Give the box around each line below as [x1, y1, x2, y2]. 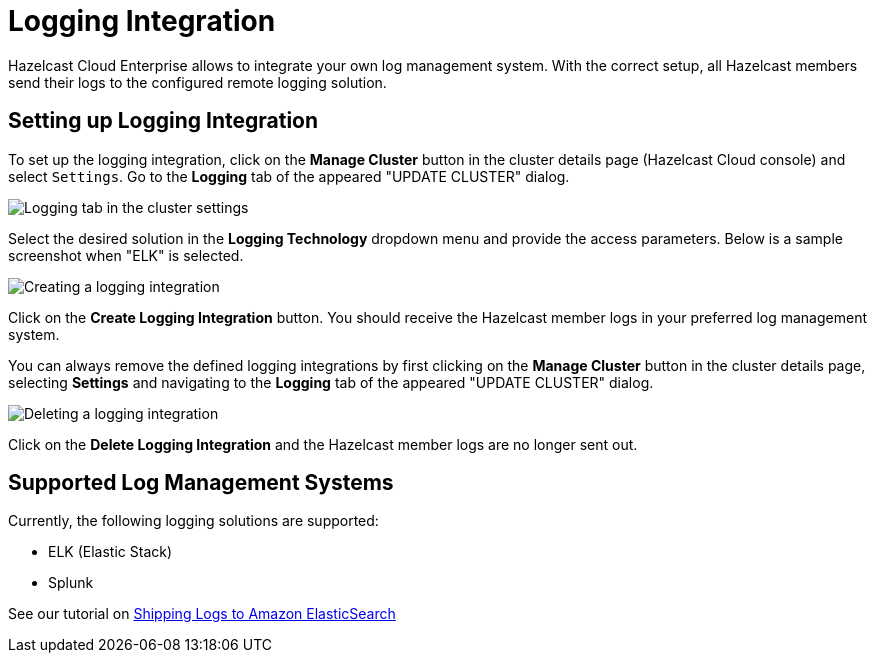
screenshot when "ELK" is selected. [8, 246, 244, 264]
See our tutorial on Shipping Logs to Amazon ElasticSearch [8, 605, 396, 623]
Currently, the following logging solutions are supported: [8, 512, 379, 530]
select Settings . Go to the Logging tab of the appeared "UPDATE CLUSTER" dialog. [8, 167, 570, 185]
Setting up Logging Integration [8, 108, 319, 134]
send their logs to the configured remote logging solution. [8, 73, 387, 91]
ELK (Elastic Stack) [48, 543, 173, 561]
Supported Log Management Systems [8, 470, 394, 496]
